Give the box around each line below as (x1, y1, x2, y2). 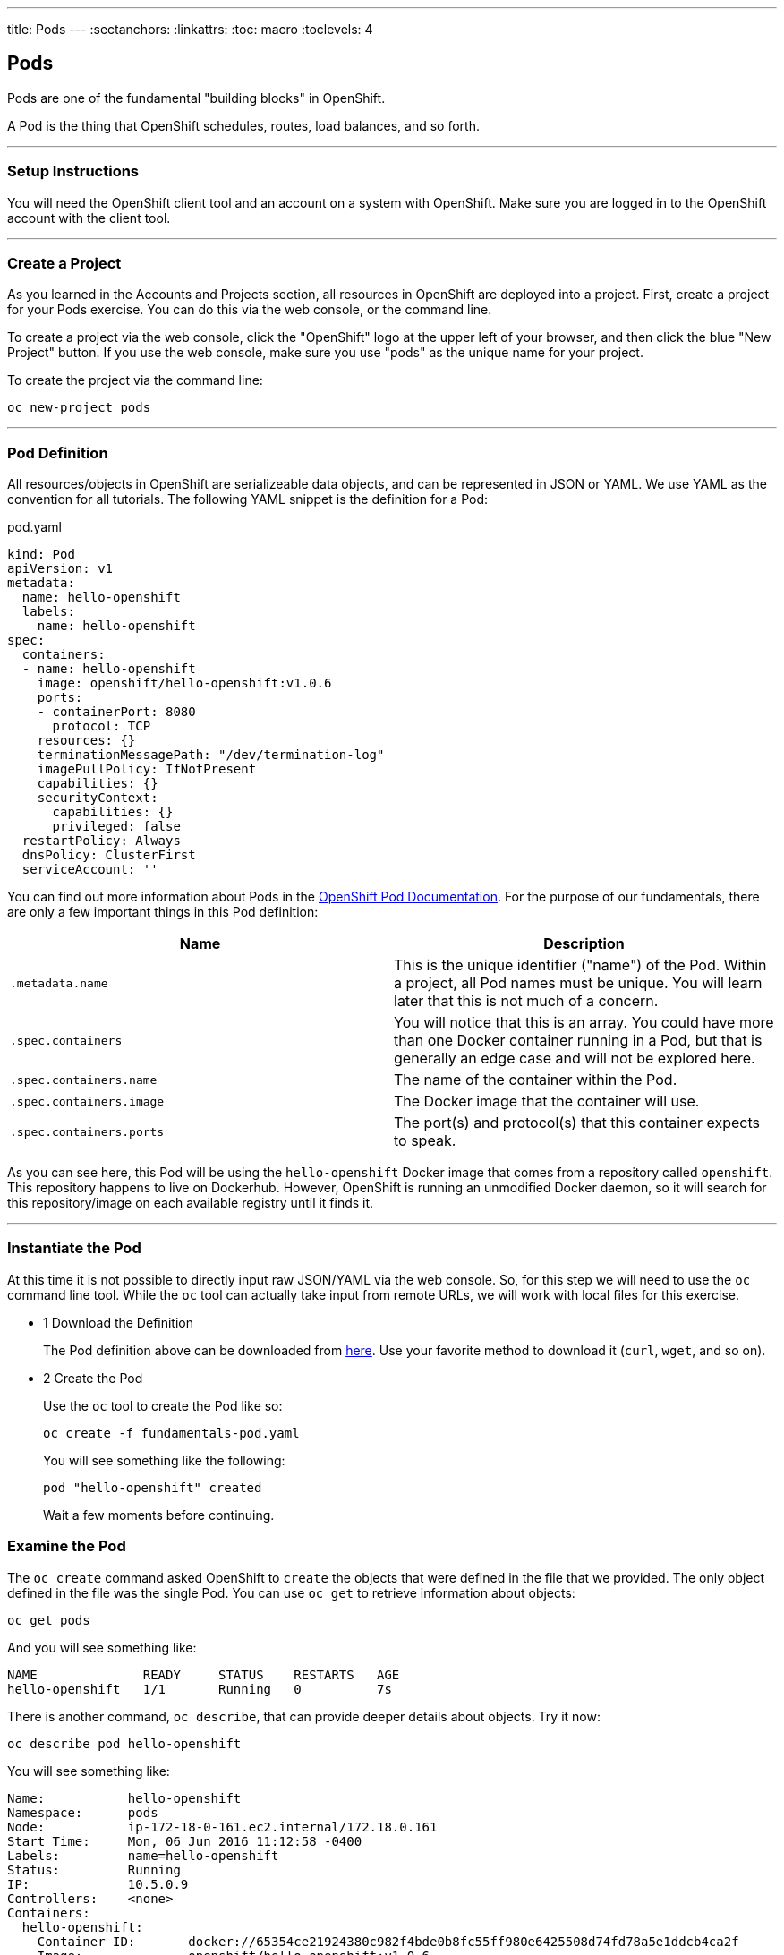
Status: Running (7, 1862, 181, 1877)
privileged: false (52, 819, 181, 834)
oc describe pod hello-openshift (7, 1736, 242, 1751)
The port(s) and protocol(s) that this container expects (394, 1114, 760, 1132)
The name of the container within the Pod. (394, 1071, 677, 1089)
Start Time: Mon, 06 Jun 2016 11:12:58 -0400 (7, 1833, 362, 1848)
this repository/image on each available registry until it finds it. (7, 1195, 374, 1211)
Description (543, 935, 625, 953)
